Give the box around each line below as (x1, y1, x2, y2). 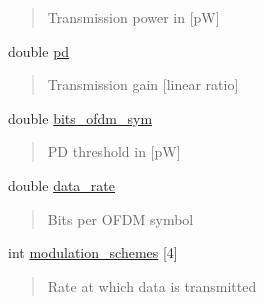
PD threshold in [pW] (47, 141, 181, 162)
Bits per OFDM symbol (47, 208, 194, 229)
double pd (8, 40, 70, 61)
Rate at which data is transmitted (47, 275, 257, 296)
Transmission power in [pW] (47, 7, 220, 27)
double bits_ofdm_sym (8, 107, 153, 128)
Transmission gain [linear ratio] (47, 74, 239, 95)
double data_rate (8, 174, 116, 195)
